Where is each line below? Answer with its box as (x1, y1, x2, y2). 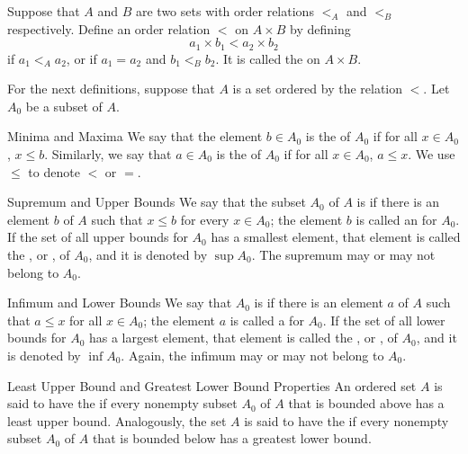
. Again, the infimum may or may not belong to (121, 345, 384, 364)
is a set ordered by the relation (232, 79, 403, 98)
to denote (28, 162, 80, 181)
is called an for (355, 209, 437, 228)
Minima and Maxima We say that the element (7, 127, 263, 146)
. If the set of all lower (322, 310, 445, 329)
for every (180, 209, 229, 228)
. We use (408, 145, 455, 164)
